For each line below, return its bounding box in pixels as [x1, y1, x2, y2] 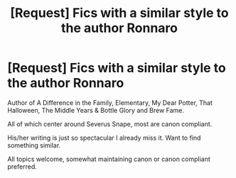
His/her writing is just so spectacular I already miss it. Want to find [7, 133, 201, 142]
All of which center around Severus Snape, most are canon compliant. [7, 119, 213, 128]
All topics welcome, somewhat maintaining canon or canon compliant [7, 155, 211, 163]
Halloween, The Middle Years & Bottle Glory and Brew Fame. [7, 106, 185, 114]
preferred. [7, 162, 38, 171]
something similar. [7, 140, 61, 150]
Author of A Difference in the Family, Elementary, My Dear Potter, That [7, 98, 213, 107]
